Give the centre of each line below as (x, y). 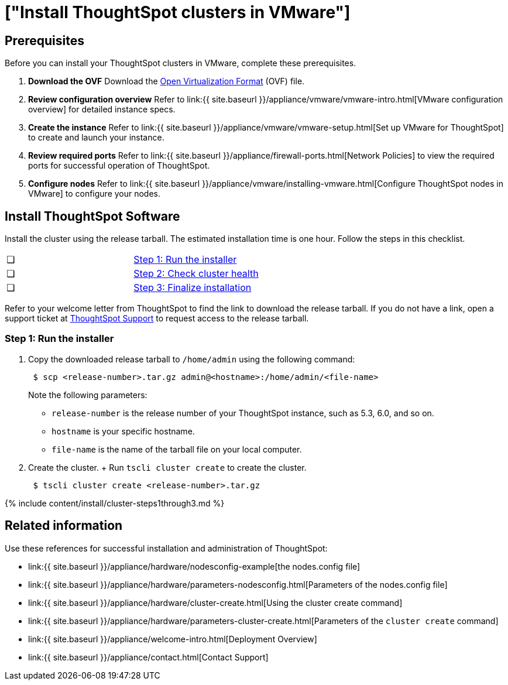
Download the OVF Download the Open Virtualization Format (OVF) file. (167, 81)
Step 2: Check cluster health (196, 274)
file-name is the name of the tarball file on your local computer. (177, 449)
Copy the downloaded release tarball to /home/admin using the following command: (192, 359)
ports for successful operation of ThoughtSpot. (119, 166)
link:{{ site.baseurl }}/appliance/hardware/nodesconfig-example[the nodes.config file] (194, 566)
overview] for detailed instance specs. (102, 109)
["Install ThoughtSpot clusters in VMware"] (178, 12)
